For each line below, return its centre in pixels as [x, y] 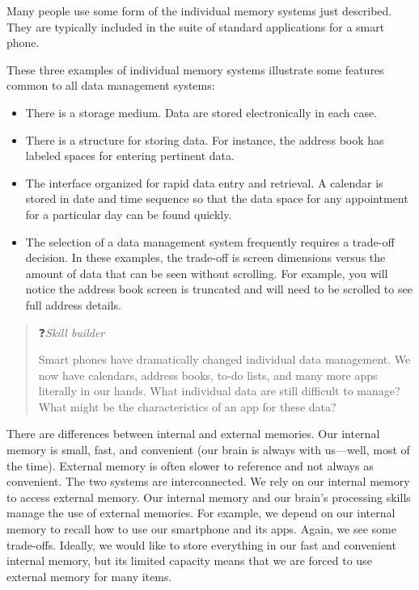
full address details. [73, 304]
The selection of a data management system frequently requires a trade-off [210, 241]
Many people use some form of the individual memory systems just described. [199, 11]
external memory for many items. [89, 576]
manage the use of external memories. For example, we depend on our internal [201, 513]
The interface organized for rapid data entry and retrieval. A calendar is [204, 182]
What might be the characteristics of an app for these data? [187, 406]
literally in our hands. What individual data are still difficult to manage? [219, 391]
